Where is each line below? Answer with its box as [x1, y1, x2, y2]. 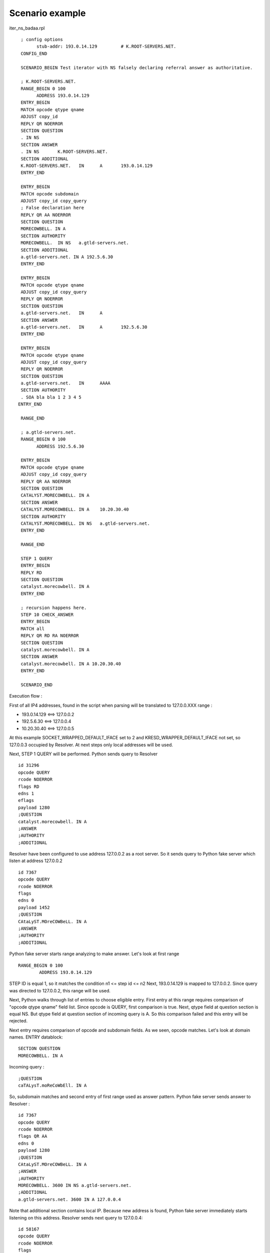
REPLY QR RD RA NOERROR [20, 633, 79, 639]
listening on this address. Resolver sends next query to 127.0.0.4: [9, 1214, 143, 1220]
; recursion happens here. [20, 604, 87, 610]
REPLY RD [20, 569, 42, 575]
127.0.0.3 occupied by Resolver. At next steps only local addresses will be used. [9, 742, 173, 748]
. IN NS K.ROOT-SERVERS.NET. [20, 149, 108, 155]
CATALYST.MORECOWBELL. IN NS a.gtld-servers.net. [20, 520, 150, 526]
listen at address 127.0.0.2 [9, 858, 62, 864]
